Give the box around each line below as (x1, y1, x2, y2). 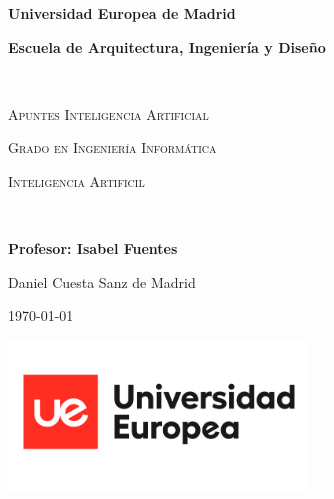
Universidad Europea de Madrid (8, 3, 236, 23)
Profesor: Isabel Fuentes (8, 238, 178, 259)
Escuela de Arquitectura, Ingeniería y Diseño (8, 36, 326, 57)
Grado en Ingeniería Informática (8, 137, 217, 158)
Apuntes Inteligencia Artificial (8, 103, 209, 124)
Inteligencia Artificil (8, 170, 145, 191)
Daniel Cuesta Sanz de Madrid (8, 271, 196, 292)
